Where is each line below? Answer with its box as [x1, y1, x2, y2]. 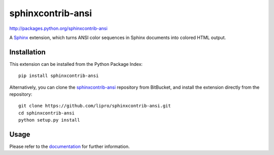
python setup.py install [18, 117, 80, 123]
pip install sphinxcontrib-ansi [18, 73, 99, 79]
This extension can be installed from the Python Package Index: [9, 61, 143, 67]
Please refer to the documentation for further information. [9, 143, 130, 149]
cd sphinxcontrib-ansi [18, 110, 75, 116]
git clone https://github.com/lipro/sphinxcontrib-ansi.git [18, 103, 171, 109]
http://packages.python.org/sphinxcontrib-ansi [9, 25, 108, 31]
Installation [9, 48, 46, 56]
